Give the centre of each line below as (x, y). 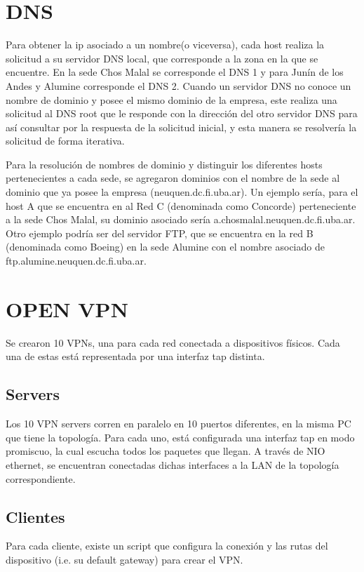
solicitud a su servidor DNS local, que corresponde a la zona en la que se (162, 58)
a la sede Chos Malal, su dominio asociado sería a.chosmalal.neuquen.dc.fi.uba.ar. (181, 219)
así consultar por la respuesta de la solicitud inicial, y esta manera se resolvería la (181, 127)
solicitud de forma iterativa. (65, 141)
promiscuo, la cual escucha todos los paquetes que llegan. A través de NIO (166, 451)
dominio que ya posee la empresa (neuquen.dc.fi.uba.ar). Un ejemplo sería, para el (182, 192)
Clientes (35, 516)
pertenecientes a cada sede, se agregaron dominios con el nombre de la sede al (173, 178)
